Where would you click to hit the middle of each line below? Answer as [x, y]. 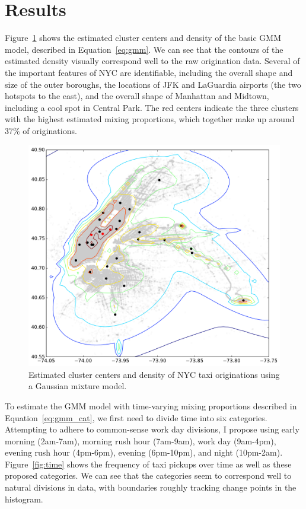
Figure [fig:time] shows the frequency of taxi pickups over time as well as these [148, 464]
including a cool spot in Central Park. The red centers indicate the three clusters [152, 107]
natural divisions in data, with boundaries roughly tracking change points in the [151, 487]
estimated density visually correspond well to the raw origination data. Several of [152, 61]
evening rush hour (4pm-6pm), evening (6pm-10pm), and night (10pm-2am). [144, 452]
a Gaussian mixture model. [78, 386]
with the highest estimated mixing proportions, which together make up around [150, 119]
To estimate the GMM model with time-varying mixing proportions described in [151, 405]
